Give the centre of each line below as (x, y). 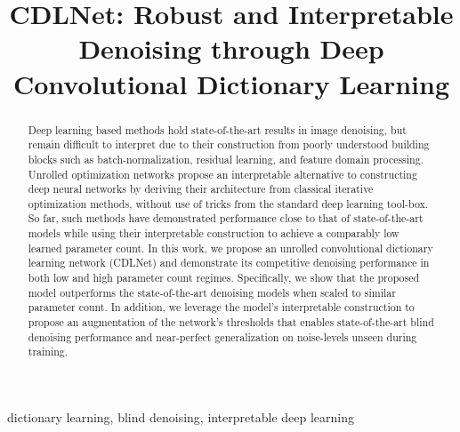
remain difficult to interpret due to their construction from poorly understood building (229, 144)
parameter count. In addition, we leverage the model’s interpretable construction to (221, 307)
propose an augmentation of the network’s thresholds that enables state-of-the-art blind (231, 322)
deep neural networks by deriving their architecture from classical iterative (201, 189)
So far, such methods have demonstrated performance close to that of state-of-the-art (226, 218)
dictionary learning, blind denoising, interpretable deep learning (181, 417)
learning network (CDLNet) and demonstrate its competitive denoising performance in (229, 263)
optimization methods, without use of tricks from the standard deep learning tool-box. (228, 203)
